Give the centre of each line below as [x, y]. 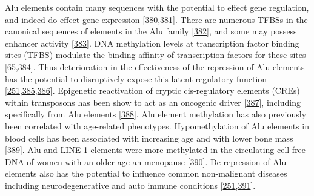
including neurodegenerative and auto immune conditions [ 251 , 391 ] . [130, 185]
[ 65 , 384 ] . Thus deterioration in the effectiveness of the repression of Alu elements [155, 66]
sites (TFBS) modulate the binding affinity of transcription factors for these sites [155, 55]
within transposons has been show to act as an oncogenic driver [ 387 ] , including [153, 102]
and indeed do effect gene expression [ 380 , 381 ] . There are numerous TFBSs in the [156, 19]
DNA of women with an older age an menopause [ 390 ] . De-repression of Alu [146, 161]
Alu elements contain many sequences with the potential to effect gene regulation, [157, 7]
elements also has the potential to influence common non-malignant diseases [146, 173]
